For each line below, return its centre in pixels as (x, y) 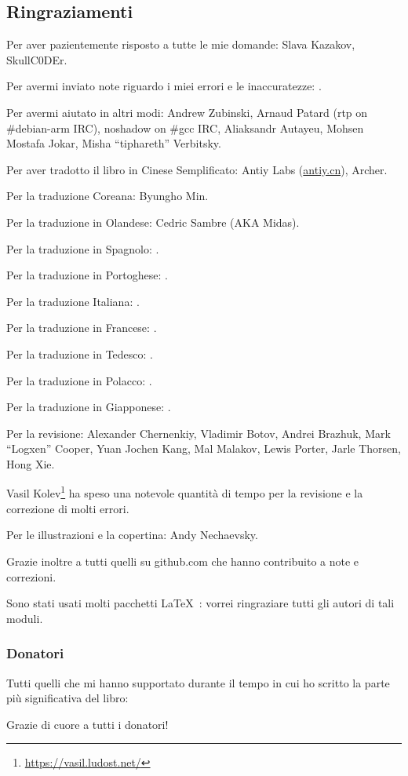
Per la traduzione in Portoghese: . (87, 275)
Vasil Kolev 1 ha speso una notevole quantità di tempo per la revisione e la (185, 492)
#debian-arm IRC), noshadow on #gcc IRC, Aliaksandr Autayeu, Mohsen (185, 128)
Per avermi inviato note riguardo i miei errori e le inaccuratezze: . (164, 86)
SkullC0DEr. (37, 59)
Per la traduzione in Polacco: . (79, 380)
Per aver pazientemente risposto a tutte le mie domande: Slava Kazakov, (181, 44)
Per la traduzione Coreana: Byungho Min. (107, 196)
